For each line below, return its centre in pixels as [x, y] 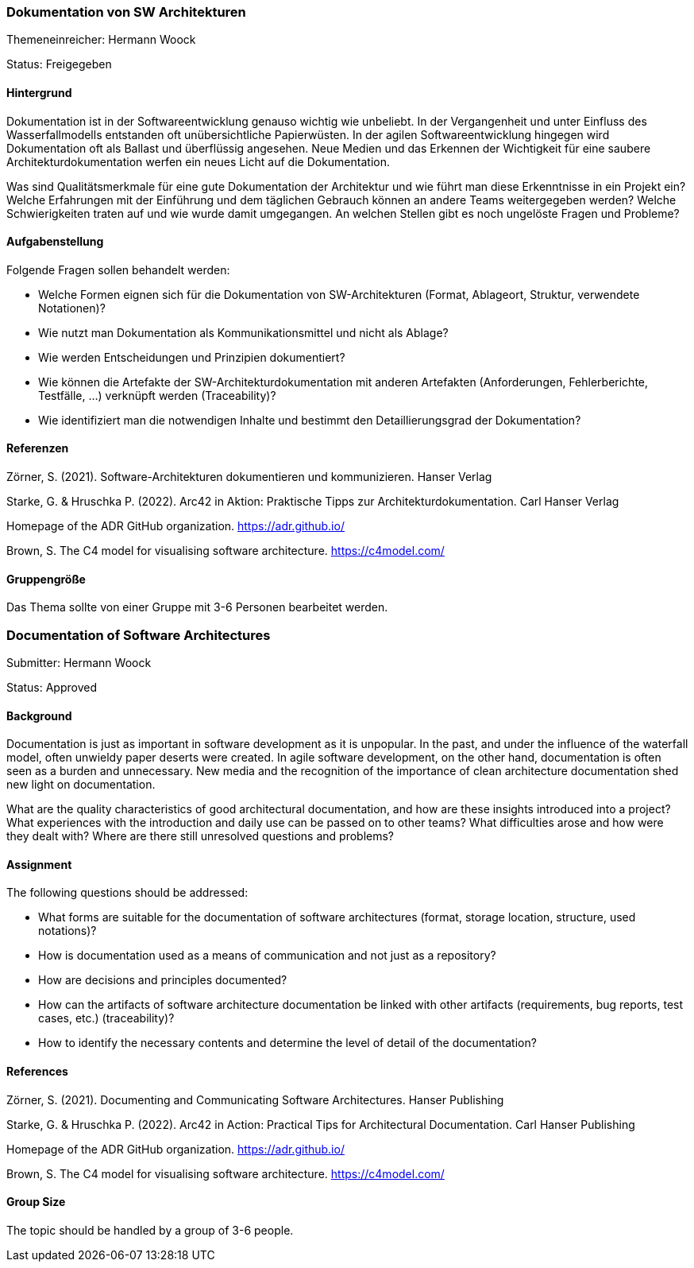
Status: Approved [52, 687]
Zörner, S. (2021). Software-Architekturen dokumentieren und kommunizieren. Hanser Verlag [249, 477]
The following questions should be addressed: [127, 893]
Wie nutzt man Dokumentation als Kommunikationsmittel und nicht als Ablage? [243, 332]
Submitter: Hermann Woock [79, 663]
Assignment [39, 864]
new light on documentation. [81, 785]
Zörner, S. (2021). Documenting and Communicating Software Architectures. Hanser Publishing [255, 1099]
